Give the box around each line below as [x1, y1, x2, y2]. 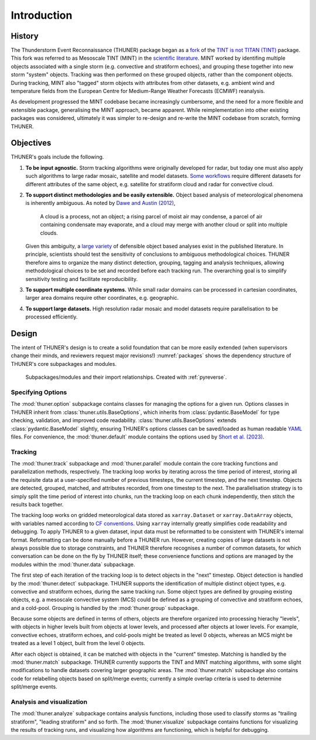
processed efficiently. [25, 313, 78, 320]
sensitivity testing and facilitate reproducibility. [25, 275, 138, 282]
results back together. [11, 501, 64, 508]
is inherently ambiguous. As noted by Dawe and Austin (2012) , [25, 200, 176, 207]
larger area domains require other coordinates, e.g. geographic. [25, 294, 179, 302]
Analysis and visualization [11, 697, 88, 705]
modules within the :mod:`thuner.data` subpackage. [11, 561, 136, 568]
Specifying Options [11, 388, 67, 396]
